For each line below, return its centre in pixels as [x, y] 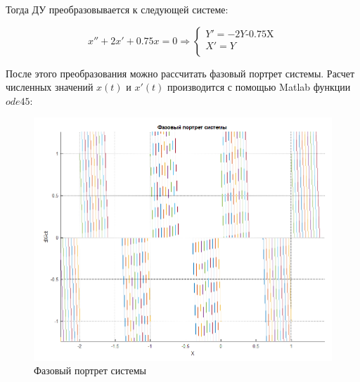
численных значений [50, 87]
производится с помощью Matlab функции [259, 87]
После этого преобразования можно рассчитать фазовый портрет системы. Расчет [180, 73]
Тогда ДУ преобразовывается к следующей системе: [117, 9]
